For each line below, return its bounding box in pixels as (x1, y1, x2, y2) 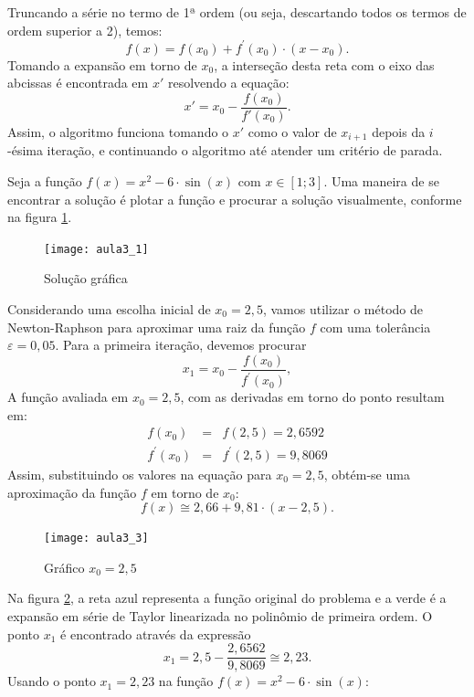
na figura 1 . (7, 207, 72, 227)
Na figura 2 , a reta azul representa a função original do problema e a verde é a (7, 588, 447, 607)
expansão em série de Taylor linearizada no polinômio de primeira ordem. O (7, 606, 433, 625)
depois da (372, 121, 426, 141)
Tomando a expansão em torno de (7, 55, 197, 74)
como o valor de (248, 121, 337, 141)
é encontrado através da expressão (60, 624, 251, 643)
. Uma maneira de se (323, 171, 439, 190)
